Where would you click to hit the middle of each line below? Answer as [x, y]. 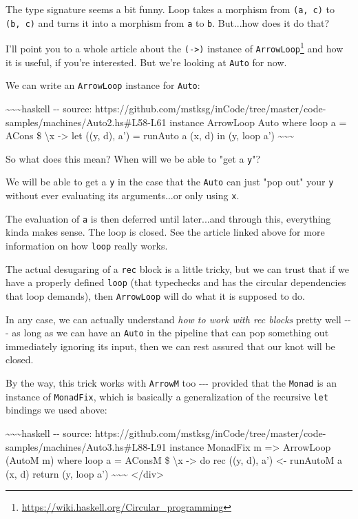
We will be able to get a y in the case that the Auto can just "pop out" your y [170, 182]
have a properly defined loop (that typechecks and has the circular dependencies [176, 282]
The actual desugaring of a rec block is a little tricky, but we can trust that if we [177, 268]
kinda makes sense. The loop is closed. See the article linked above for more [165, 232]
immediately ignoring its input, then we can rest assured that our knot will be [170, 346]
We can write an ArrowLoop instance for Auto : [103, 85]
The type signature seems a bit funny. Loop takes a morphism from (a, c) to [170, 9]
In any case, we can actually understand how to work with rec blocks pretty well [173, 319]
